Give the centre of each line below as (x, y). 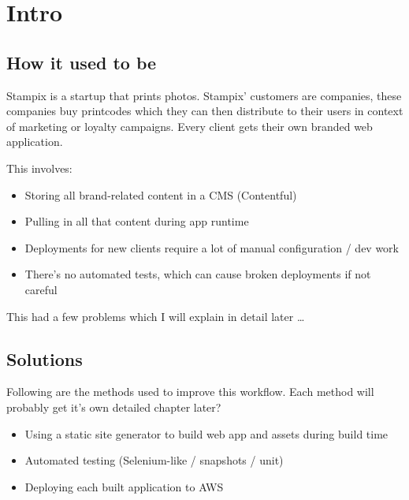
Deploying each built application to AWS (124, 486)
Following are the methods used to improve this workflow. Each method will (190, 392)
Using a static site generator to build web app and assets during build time (206, 433)
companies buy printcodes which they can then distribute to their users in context (205, 111)
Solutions (45, 358)
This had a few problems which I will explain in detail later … (156, 316)
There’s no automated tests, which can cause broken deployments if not (198, 274)
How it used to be (82, 62)
